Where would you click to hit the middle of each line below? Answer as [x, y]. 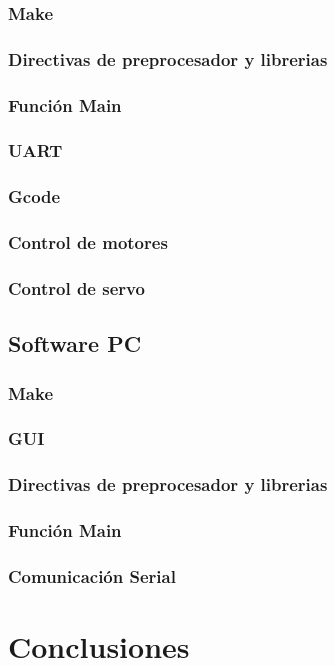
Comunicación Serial [92, 575]
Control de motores [88, 242]
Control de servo [76, 287]
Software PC [75, 343]
